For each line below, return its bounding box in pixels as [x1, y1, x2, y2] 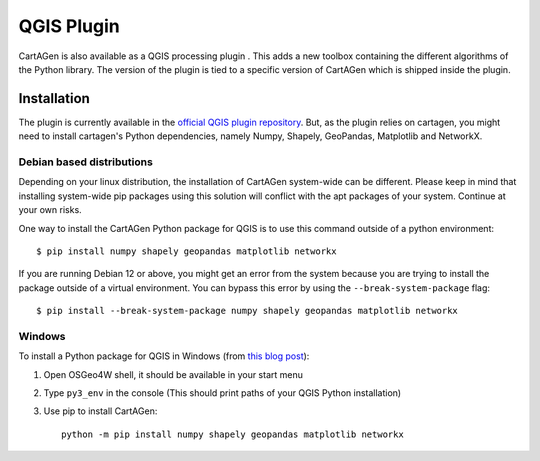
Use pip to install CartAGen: [43, 405, 158, 417]
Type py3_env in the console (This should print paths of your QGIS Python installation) [43, 387, 402, 399]
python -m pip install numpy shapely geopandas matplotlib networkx [61, 428, 404, 440]
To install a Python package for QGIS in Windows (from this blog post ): [18, 350, 310, 362]
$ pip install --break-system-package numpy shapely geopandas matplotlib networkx [36, 305, 459, 317]
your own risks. [18, 204, 82, 216]
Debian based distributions [18, 155, 154, 169]
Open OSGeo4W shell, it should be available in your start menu [43, 368, 304, 380]
